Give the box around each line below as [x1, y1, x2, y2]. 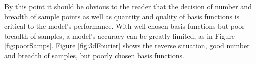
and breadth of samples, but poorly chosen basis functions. [4, 50, 184, 60]
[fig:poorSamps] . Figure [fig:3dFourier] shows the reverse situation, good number [4, 40, 250, 51]
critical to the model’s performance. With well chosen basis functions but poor [4, 21, 245, 31]
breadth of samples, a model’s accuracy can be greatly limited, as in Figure [4, 30, 235, 41]
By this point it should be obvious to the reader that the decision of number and [4, 1, 252, 11]
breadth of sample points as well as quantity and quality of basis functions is [4, 11, 240, 21]
